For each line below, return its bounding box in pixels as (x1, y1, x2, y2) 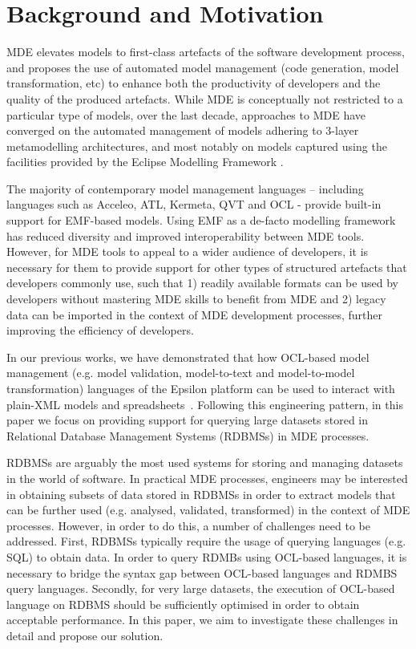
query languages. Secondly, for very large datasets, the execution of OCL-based (6, 580, 395, 597)
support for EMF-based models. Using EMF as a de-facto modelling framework (6, 212, 396, 229)
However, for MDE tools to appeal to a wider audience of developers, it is (6, 243, 369, 260)
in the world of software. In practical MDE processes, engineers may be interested (6, 469, 408, 486)
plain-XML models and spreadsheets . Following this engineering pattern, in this (6, 395, 403, 412)
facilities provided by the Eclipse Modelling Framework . (6, 153, 284, 170)
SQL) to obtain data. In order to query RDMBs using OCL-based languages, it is (6, 548, 407, 565)
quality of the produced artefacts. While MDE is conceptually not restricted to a (6, 90, 403, 107)
